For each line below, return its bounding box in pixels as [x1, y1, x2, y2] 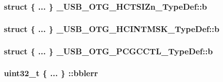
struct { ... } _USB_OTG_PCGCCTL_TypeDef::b [4, 45, 213, 57]
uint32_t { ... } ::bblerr [4, 67, 98, 79]
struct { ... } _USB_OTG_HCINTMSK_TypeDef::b [4, 22, 220, 34]
